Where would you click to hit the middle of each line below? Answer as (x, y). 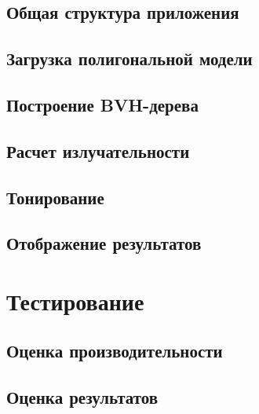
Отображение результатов (104, 243)
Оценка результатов (82, 397)
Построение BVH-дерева (102, 104)
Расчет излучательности (98, 150)
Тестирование (75, 300)
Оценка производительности (115, 351)
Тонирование (55, 197)
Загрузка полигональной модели (129, 59)
